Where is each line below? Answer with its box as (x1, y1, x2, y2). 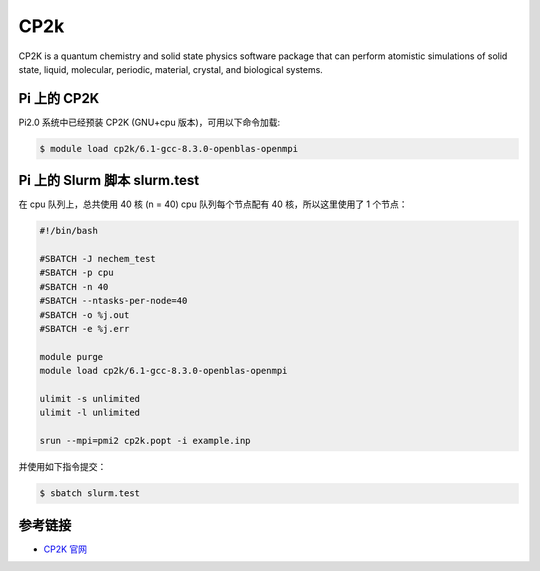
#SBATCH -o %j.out (39, 309, 130, 320)
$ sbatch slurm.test (39, 488, 140, 499)
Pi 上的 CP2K (18, 90, 100, 107)
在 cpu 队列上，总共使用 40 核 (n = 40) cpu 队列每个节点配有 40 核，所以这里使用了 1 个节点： (18, 198, 408, 210)
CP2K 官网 (43, 543, 88, 555)
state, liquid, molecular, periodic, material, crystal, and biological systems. (18, 63, 324, 75)
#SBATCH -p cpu (39, 267, 114, 279)
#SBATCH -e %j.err (39, 323, 130, 335)
